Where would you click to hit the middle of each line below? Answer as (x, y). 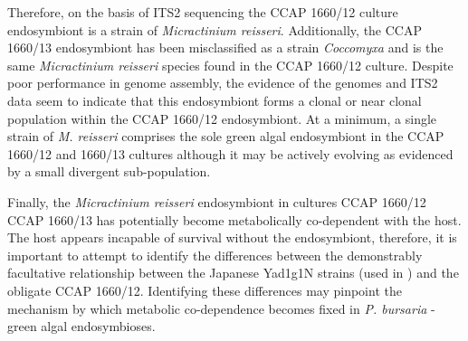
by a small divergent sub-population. (109, 171)
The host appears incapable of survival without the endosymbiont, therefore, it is (232, 237)
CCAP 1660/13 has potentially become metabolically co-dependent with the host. (234, 219)
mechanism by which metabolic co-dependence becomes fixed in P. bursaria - (221, 308)
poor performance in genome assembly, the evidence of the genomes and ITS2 (223, 83)
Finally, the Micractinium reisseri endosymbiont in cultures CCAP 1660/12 (217, 201)
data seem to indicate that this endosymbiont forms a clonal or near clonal (215, 100)
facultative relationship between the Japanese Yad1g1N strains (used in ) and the (233, 273)
